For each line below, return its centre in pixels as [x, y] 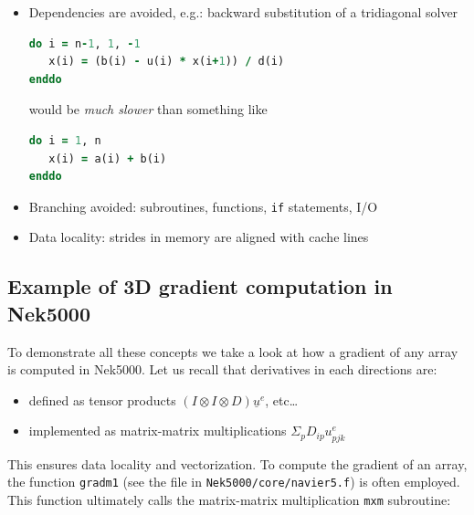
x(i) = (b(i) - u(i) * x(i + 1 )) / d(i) [167, 62]
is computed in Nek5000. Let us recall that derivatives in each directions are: [222, 369]
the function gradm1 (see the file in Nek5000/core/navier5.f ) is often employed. [234, 482]
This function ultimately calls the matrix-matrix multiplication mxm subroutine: [229, 499]
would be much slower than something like [148, 109]
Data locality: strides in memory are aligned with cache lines [199, 237]
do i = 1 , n [65, 140]
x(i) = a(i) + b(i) [108, 158]
